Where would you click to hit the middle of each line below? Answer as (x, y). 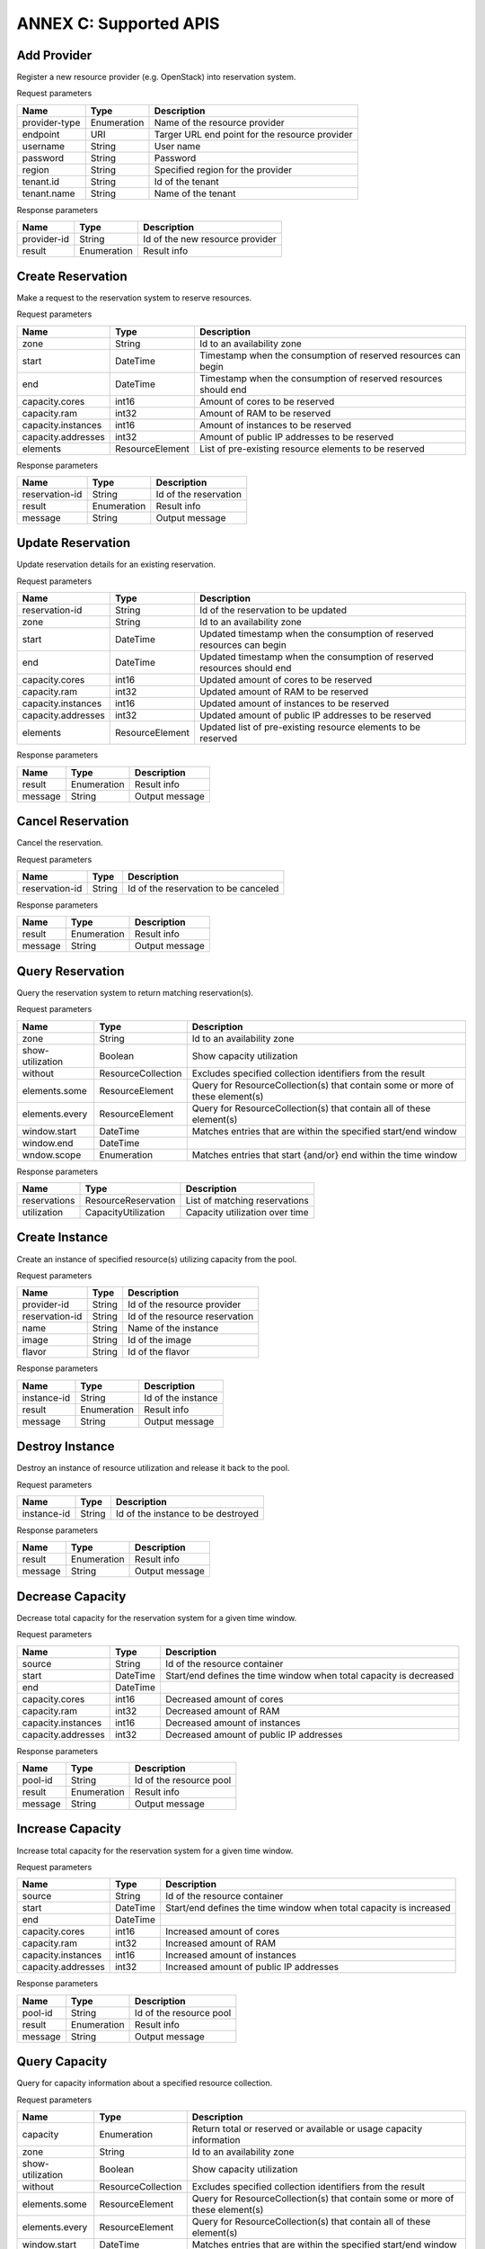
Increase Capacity (69, 1829)
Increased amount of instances (230, 1955)
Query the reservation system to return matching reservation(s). (135, 992)
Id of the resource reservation (190, 1316)
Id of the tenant (186, 182)
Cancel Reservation (73, 822)
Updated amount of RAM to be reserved (284, 692)
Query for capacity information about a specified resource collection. (145, 2083)
